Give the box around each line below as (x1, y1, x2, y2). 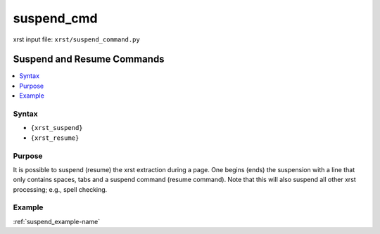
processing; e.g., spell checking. (13, 185, 108, 193)
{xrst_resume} (30, 134, 80, 142)
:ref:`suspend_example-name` (13, 217, 101, 226)
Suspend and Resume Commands (13, 53, 165, 65)
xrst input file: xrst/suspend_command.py (13, 35, 140, 44)
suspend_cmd (13, 11, 98, 26)
